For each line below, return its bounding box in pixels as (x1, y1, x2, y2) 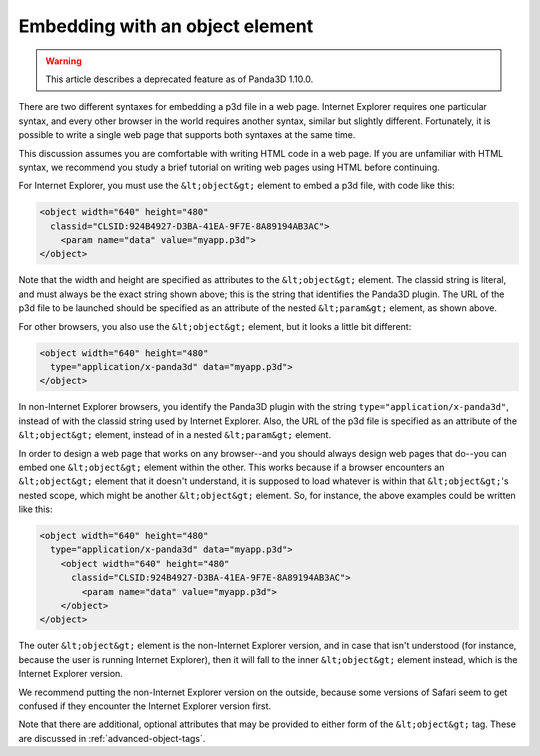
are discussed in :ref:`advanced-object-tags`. (18, 732, 206, 744)
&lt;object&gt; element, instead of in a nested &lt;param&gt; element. (18, 429, 332, 441)
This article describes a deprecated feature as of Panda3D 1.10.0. (45, 73, 314, 85)
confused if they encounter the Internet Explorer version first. (18, 700, 272, 712)
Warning (45, 55, 82, 67)
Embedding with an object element (18, 15, 314, 37)
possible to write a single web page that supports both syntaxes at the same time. (18, 129, 356, 141)
